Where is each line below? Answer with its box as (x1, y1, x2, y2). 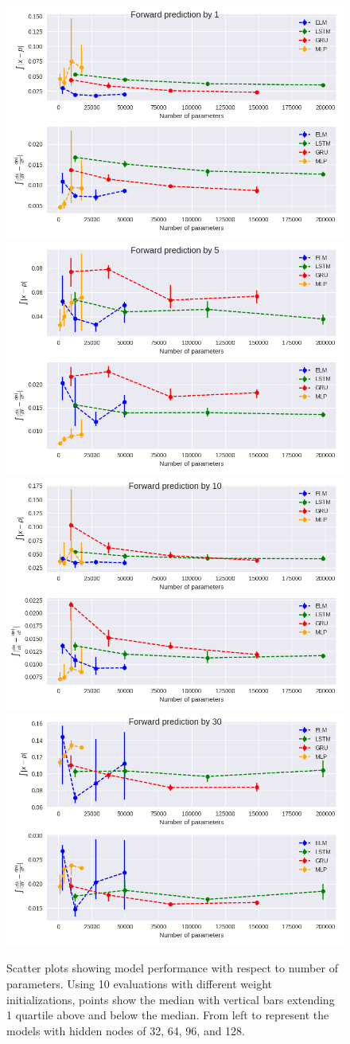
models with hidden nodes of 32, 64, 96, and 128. (6, 1022, 246, 1038)
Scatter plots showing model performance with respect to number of (6, 960, 338, 976)
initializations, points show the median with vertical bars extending (6, 991, 335, 1007)
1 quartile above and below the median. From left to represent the (6, 1007, 329, 1023)
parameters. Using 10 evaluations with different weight (6, 975, 272, 991)
